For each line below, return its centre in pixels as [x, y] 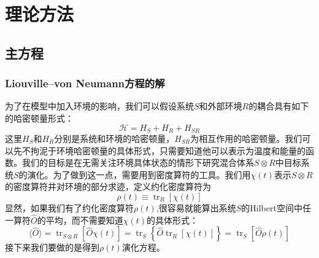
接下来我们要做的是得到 [52, 247]
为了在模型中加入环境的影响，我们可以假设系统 [99, 106]
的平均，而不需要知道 [80, 220]
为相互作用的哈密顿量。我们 [246, 139]
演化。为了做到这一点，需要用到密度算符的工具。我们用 [139, 174]
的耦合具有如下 [279, 106]
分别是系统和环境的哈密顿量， [114, 139]
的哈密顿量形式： [39, 118]
